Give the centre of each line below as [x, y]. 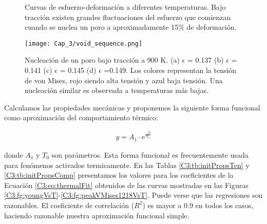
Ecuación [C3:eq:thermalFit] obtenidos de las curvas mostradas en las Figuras [126, 185]
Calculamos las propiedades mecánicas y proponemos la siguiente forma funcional [132, 107]
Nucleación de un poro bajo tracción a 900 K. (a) [102, 60]
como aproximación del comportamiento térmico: [81, 117]
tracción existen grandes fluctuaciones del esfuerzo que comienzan [128, 17]
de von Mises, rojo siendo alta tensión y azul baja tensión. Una [124, 80]
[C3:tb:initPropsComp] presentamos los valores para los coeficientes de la [119, 175]
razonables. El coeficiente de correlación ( [69, 205]
